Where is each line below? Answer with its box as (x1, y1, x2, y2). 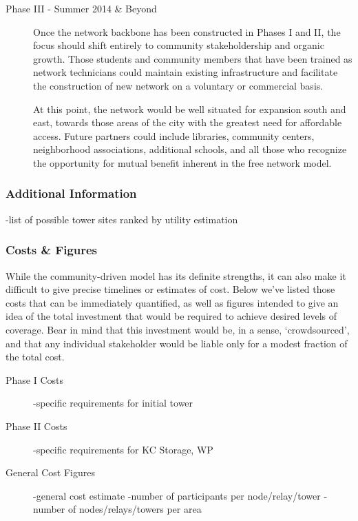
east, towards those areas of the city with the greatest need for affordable (33, 115, 342, 130)
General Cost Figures (6, 465, 96, 480)
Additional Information (6, 185, 137, 202)
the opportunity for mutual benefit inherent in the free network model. (33, 155, 332, 170)
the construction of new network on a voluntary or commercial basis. (33, 78, 324, 92)
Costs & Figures (6, 241, 98, 258)
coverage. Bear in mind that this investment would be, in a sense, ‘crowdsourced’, (6, 322, 350, 336)
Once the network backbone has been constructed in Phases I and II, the (33, 24, 341, 39)
